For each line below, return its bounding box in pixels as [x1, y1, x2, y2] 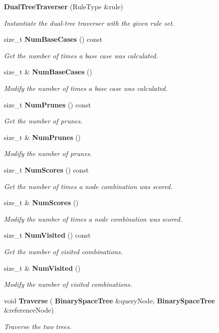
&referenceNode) [4, 305, 54, 315]
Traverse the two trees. [4, 321, 72, 331]
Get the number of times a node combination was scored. [4, 181, 173, 191]
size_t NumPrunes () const [4, 99, 91, 109]
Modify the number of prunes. [4, 148, 92, 158]
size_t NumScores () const [4, 164, 89, 175]
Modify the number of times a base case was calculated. [4, 83, 168, 93]
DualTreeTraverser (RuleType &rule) [4, 1, 123, 11]
